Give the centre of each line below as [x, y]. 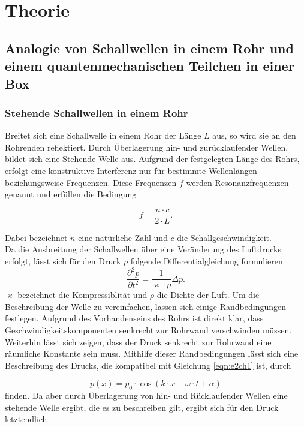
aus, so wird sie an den [254, 135]
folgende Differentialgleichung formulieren [207, 261]
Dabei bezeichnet [36, 237]
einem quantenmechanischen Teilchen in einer [150, 66]
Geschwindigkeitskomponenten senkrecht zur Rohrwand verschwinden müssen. [148, 330]
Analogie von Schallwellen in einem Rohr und [149, 48]
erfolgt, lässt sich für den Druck [63, 261]
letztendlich [26, 419]
